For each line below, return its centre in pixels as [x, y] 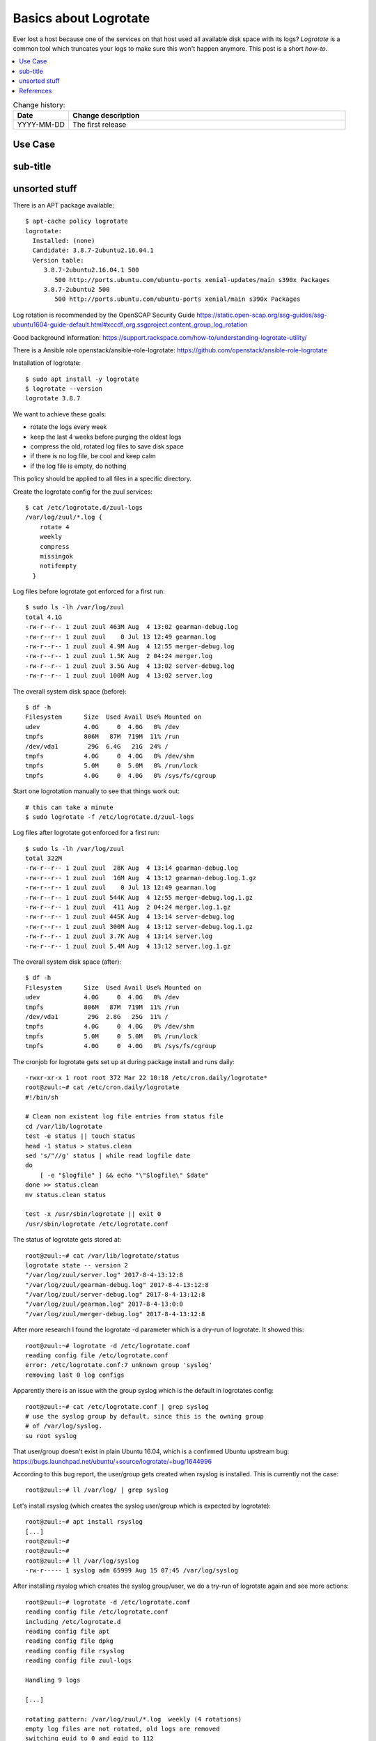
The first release [100, 125]
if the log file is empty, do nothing [78, 466]
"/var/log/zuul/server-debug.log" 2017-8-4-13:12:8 [115, 1295]
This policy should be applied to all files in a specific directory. [102, 479]
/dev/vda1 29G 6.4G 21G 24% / [97, 746]
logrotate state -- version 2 [77, 1265]
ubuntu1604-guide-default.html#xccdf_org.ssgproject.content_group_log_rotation [130, 325]
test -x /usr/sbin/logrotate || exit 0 [93, 1214]
